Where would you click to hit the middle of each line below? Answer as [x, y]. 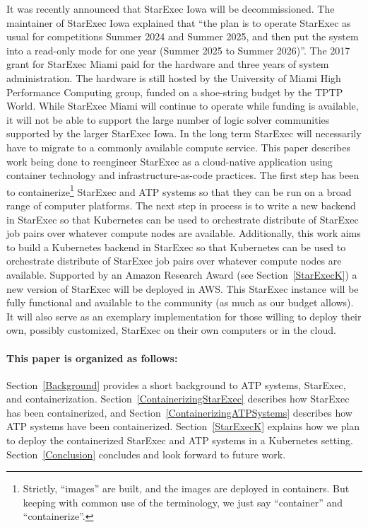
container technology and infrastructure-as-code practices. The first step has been [183, 175]
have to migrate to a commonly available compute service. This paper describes [178, 147]
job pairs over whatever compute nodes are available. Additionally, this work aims [184, 233]
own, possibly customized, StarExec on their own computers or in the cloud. [171, 330]
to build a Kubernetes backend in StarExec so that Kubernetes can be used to [176, 247]
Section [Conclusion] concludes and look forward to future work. [146, 454]
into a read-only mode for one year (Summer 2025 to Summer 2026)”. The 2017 [178, 50]
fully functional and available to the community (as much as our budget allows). [180, 302]
